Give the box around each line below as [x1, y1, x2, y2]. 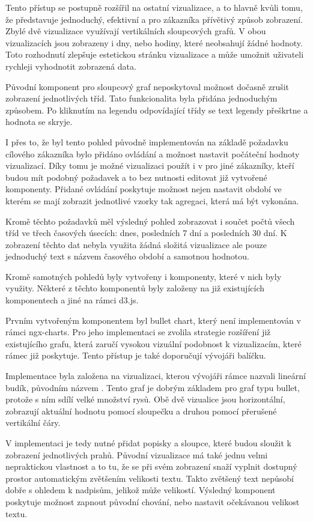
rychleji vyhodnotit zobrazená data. [5, 59, 136, 72]
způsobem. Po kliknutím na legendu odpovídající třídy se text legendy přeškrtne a [5, 103, 308, 116]
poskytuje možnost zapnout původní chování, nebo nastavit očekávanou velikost [5, 495, 300, 508]
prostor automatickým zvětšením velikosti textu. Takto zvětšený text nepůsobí [5, 472, 294, 484]
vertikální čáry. [5, 416, 61, 429]
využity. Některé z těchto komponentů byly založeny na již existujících [5, 282, 264, 294]
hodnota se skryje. [5, 115, 73, 128]
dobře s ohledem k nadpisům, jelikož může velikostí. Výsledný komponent [5, 484, 276, 496]
